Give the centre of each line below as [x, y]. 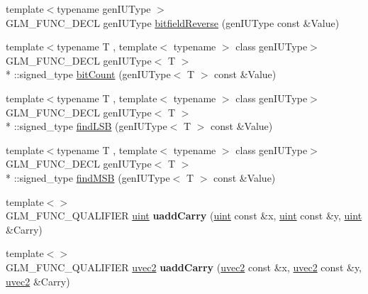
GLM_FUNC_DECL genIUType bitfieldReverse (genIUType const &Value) [173, 22]
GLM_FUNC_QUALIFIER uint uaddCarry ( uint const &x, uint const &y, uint [184, 216]
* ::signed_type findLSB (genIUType [87, 126]
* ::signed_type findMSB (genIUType [88, 177]
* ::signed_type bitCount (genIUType [88, 74]
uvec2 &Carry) [38, 281]
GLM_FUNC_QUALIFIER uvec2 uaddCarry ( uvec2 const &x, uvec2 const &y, [184, 267]
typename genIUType [104, 9]
